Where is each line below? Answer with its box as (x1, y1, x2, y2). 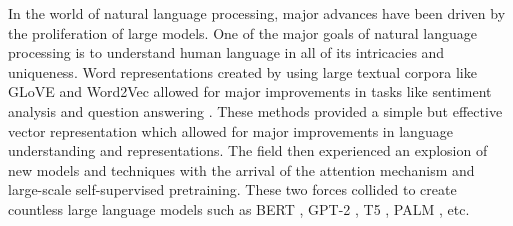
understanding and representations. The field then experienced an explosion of (8, 140, 488, 161)
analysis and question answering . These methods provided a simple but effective (8, 100, 503, 121)
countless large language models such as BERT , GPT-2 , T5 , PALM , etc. (8, 198, 470, 219)
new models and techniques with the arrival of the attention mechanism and (8, 159, 475, 180)
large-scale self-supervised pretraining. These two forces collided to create (8, 179, 457, 200)
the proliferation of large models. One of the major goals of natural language (8, 22, 477, 43)
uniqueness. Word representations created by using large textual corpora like (8, 61, 477, 82)
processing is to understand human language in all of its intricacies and (8, 42, 445, 63)
